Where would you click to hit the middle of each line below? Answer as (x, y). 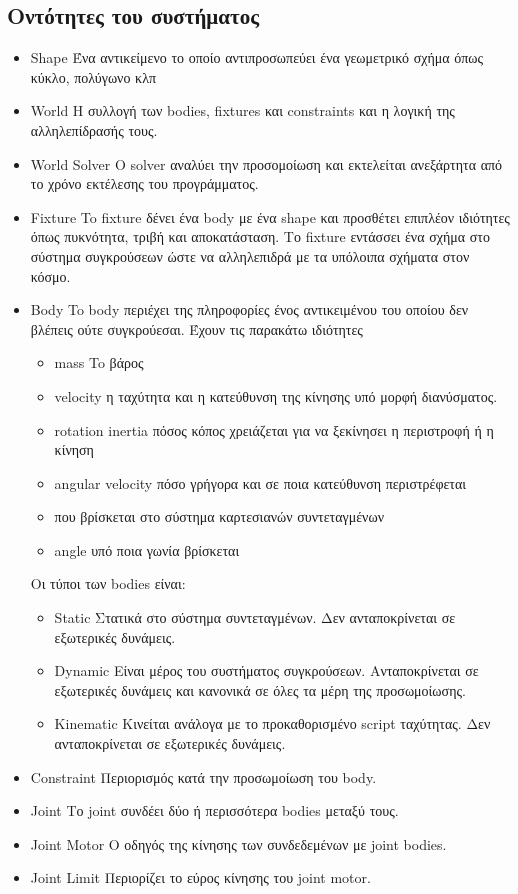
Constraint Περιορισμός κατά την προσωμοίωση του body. (203, 776)
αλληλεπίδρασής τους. (94, 129)
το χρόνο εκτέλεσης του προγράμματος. (144, 183)
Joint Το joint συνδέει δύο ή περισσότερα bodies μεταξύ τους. (214, 810)
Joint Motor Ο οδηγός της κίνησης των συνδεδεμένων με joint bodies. (238, 843)
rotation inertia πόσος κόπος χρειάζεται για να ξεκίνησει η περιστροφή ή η (274, 429)
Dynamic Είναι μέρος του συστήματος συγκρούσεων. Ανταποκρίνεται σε (266, 670)
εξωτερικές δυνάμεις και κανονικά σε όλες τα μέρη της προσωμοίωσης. (260, 689)
